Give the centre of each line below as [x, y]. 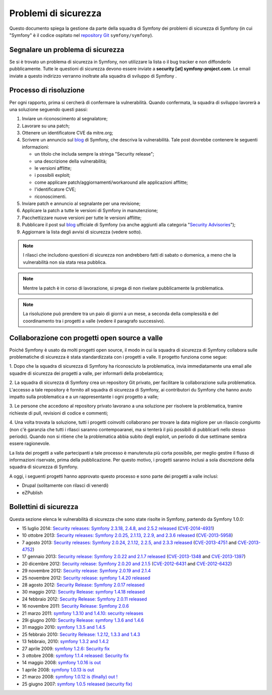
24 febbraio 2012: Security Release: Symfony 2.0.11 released [84, 599]
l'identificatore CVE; [55, 189]
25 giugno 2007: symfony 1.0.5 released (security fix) [77, 684]
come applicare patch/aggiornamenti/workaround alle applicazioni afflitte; [111, 182]
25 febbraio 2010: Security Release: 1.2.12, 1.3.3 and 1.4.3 [81, 634]
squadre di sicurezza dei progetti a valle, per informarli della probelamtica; [86, 373]
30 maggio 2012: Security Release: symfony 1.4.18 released [83, 592]
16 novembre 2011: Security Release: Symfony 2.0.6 [76, 606]
